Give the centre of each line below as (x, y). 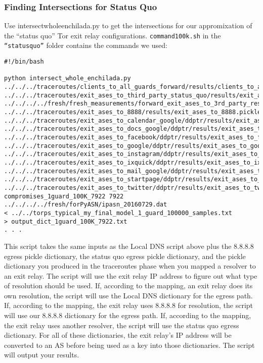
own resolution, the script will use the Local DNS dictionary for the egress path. (128, 295)
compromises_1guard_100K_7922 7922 (64, 196)
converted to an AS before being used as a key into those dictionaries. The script (129, 345)
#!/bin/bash (24, 62)
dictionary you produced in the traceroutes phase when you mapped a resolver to (130, 266)
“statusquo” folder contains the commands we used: (86, 45)
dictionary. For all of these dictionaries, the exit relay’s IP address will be (118, 335)
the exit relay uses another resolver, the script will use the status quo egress (122, 325)
